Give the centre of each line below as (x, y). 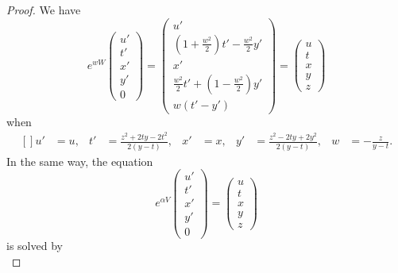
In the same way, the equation (80, 161)
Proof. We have (44, 10)
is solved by (35, 246)
